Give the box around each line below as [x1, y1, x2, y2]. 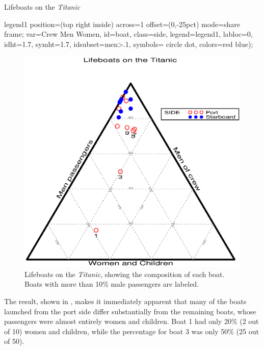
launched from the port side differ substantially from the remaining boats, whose [4, 306, 256, 316]
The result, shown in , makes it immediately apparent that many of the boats [4, 295, 247, 306]
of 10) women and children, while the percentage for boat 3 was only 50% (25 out [4, 326, 259, 336]
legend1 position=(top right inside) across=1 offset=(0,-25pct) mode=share [4, 18, 240, 29]
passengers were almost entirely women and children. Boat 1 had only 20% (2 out [4, 316, 259, 327]
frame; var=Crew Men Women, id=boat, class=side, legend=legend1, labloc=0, [4, 29, 253, 39]
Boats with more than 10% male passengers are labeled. [24, 279, 199, 289]
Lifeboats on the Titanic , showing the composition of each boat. [24, 268, 225, 279]
